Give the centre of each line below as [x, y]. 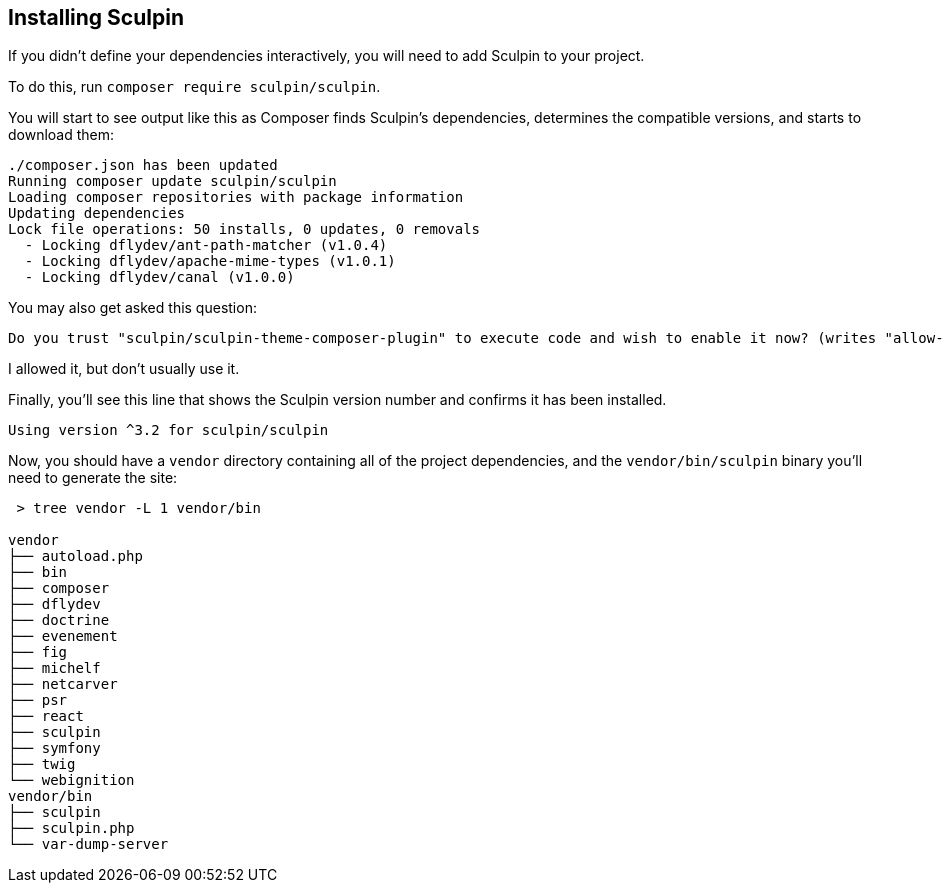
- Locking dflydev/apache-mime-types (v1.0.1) [210, 261]
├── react [46, 716]
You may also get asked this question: [132, 308]
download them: [61, 135]
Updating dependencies [97, 213]
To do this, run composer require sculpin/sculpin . [194, 87]
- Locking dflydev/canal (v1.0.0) [159, 277]
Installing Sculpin [96, 17]
